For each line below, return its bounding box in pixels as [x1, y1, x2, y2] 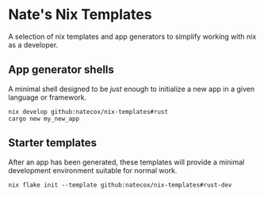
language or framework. [8, 93, 87, 102]
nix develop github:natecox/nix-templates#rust [8, 108, 169, 116]
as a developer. [8, 40, 59, 49]
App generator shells [8, 63, 115, 77]
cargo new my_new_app [8, 115, 80, 123]
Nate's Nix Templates [8, 6, 152, 24]
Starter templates [8, 136, 98, 150]
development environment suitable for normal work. [8, 165, 178, 175]
